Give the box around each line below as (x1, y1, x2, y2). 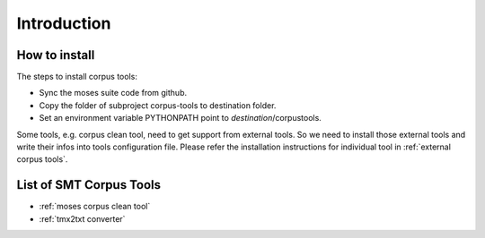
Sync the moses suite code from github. (39, 88, 188, 98)
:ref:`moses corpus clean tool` (39, 201, 151, 212)
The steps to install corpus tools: (16, 72, 138, 82)
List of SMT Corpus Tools (16, 177, 162, 192)
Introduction (16, 13, 111, 33)
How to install (16, 47, 95, 63)
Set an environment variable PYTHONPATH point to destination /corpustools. (39, 113, 322, 123)
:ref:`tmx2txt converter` (39, 213, 126, 224)
